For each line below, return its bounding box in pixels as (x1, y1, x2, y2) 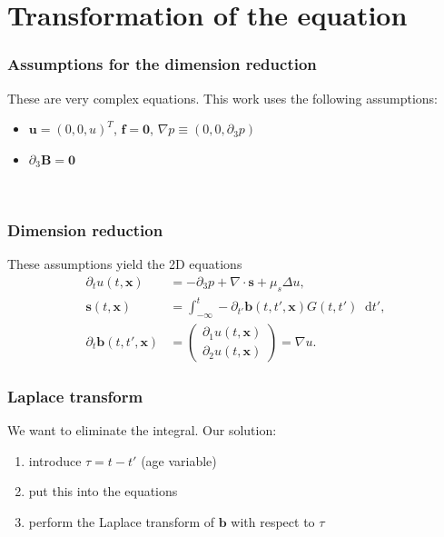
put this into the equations (28, 482, 178, 501)
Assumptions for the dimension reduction (7, 53, 317, 75)
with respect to (231, 512, 315, 531)
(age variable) (141, 451, 217, 470)
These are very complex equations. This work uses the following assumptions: (7, 88, 438, 107)
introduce (28, 451, 82, 470)
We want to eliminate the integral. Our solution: (7, 421, 277, 440)
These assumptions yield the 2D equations (7, 254, 242, 273)
